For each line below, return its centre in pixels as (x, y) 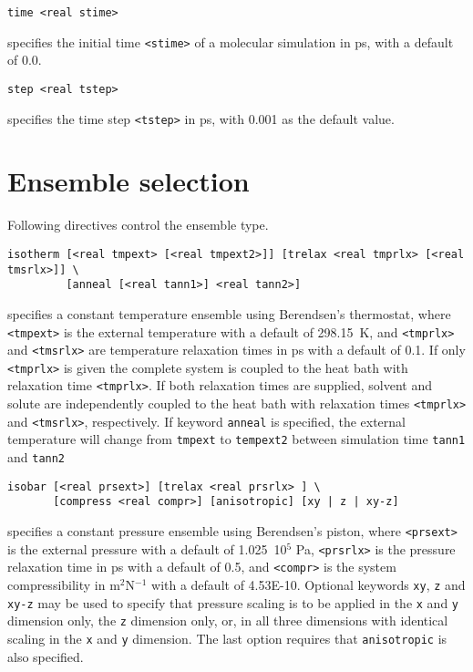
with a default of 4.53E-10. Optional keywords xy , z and (308, 585)
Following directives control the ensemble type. (138, 225)
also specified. (46, 656)
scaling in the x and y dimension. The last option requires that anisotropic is (227, 638)
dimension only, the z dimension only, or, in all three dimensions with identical (228, 620)
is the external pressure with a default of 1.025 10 (147, 548)
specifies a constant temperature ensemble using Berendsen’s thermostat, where (229, 313)
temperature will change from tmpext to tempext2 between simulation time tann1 (236, 439)
